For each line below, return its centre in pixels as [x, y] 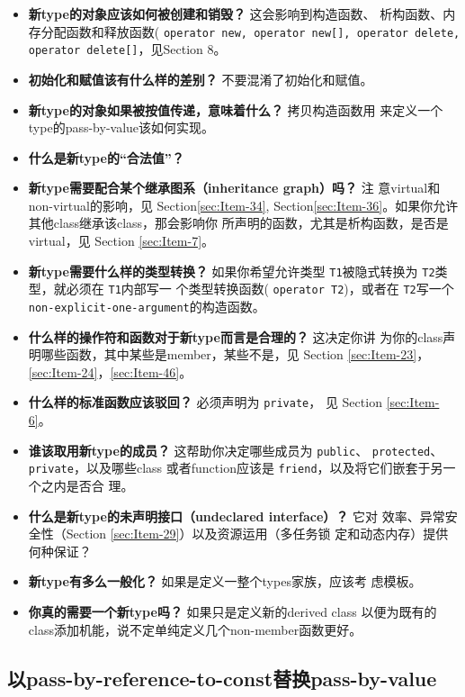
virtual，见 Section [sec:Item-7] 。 [121, 241]
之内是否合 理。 [87, 485]
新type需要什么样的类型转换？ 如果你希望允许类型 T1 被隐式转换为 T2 [232, 271]
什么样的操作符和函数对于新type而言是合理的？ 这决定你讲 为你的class [236, 336]
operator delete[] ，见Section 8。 [127, 49]
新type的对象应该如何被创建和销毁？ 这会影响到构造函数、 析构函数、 [236, 14]
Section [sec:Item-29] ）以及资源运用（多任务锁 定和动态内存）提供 [257, 534]
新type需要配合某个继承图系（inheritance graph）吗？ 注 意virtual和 [234, 188]
